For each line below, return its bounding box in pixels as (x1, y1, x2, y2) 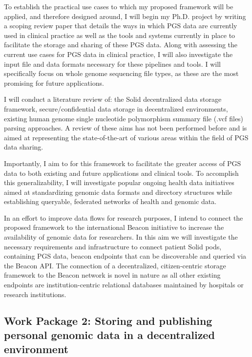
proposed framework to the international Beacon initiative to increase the (4, 222, 224, 232)
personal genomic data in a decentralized (4, 327, 215, 342)
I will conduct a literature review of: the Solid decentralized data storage (4, 94, 222, 104)
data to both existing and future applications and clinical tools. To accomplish (4, 168, 239, 178)
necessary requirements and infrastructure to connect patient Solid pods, (4, 241, 222, 251)
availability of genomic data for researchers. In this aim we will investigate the (4, 232, 238, 242)
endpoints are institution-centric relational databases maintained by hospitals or (4, 280, 244, 290)
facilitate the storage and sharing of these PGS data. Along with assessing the (4, 39, 238, 50)
